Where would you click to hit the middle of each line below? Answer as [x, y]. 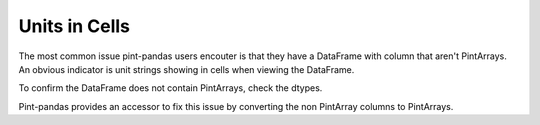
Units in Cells [74, 26]
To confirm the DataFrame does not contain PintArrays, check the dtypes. [170, 88]
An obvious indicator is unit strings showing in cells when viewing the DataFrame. [186, 69]
